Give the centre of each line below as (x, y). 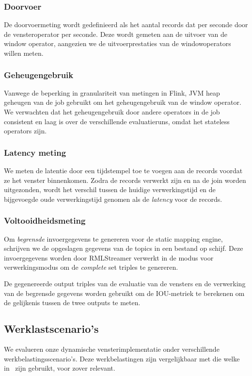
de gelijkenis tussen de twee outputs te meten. (72, 302)
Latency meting (35, 152)
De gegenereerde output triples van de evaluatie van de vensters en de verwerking (125, 283)
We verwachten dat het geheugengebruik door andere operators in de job (112, 112)
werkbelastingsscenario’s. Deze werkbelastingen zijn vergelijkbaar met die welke (122, 358)
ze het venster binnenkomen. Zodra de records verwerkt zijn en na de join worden (125, 180)
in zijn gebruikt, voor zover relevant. (60, 368)
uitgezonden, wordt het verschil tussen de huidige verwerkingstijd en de (110, 189)
